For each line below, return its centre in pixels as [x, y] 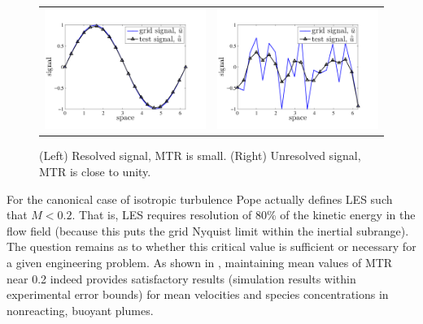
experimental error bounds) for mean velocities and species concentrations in [198, 294]
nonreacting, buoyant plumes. [80, 310]
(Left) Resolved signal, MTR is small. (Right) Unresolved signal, [200, 156]
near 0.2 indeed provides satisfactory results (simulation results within [181, 278]
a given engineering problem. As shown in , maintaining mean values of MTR [200, 262]
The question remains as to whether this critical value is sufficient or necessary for [211, 246]
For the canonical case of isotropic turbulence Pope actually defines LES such [200, 199]
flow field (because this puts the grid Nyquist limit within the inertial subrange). [208, 230]
